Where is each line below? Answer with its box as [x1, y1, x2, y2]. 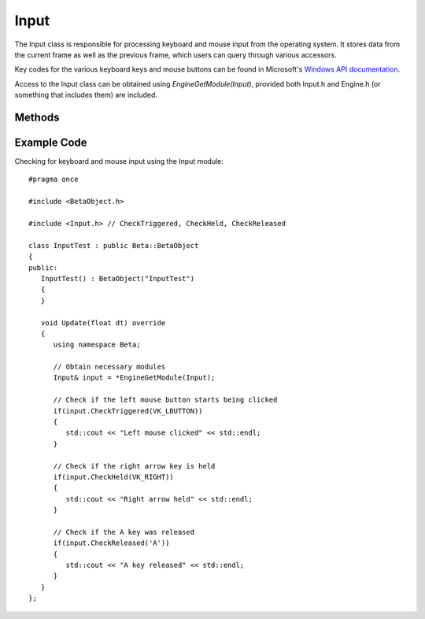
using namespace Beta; [53, 340, 141, 350]
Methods [14, 110, 60, 124]
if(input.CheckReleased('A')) [53, 539, 170, 547]
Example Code [14, 135, 87, 149]
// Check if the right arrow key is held [53, 461, 216, 470]
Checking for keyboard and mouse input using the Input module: [14, 157, 224, 166]
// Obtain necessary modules [53, 362, 166, 372]
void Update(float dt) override [40, 318, 166, 327]
